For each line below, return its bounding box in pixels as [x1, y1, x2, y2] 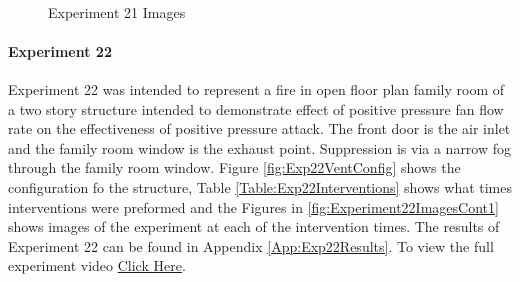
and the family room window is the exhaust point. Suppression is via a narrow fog [8, 137, 512, 158]
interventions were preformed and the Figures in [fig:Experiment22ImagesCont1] [8, 196, 499, 217]
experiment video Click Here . [8, 255, 186, 276]
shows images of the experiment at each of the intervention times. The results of [8, 216, 500, 237]
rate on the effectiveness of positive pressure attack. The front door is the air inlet [8, 118, 511, 139]
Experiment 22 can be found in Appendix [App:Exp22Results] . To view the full [8, 235, 494, 256]
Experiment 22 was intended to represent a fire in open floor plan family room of [8, 78, 505, 99]
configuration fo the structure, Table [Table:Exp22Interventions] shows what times [8, 176, 513, 197]
